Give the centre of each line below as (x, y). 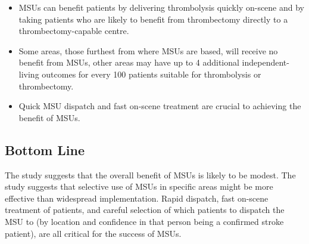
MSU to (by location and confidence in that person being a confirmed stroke (144, 221)
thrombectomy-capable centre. (74, 31)
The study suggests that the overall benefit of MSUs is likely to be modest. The (150, 174)
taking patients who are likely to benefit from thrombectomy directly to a (153, 19)
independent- (266, 62)
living (29, 74)
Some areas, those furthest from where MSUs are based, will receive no (148, 50)
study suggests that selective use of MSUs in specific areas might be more (139, 186)
